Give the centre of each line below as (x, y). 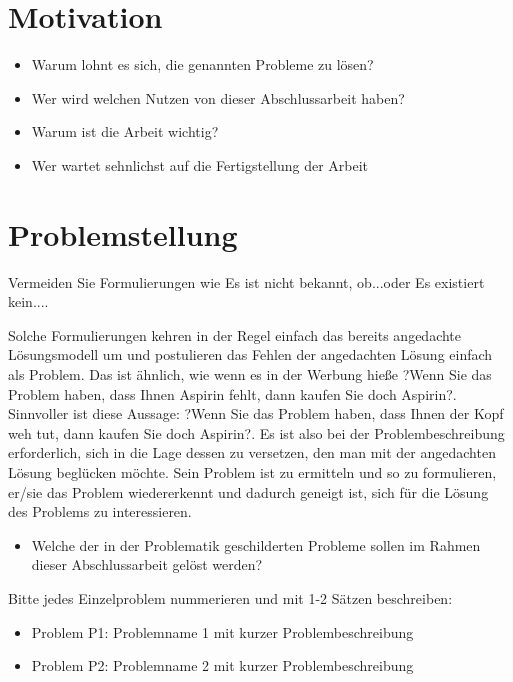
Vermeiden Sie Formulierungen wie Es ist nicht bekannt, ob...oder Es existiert (246, 281)
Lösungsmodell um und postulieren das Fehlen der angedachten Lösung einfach (250, 354)
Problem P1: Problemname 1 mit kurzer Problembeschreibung (222, 631)
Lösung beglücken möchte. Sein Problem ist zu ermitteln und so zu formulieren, (252, 471)
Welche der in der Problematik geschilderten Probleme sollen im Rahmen (256, 544)
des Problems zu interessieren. (100, 511)
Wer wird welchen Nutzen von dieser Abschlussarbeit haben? (218, 97)
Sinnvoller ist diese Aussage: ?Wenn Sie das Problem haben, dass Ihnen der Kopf (256, 413)
